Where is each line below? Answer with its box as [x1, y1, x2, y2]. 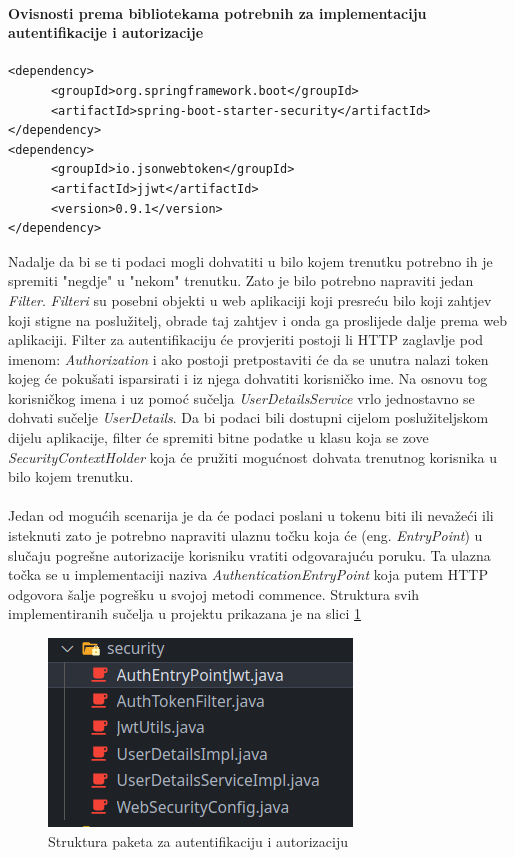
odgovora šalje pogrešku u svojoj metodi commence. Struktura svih [8, 583, 420, 604]
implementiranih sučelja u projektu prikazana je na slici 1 [8, 603, 362, 624]
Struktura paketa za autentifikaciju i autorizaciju [48, 830, 349, 851]
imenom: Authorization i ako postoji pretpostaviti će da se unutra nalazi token [8, 348, 489, 369]
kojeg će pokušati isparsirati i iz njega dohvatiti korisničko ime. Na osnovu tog [8, 368, 488, 389]
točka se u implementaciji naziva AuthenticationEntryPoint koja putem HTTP [8, 564, 488, 585]
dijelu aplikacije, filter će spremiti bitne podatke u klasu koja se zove [8, 427, 429, 448]
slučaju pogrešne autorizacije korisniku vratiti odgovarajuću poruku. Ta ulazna [8, 544, 491, 565]
